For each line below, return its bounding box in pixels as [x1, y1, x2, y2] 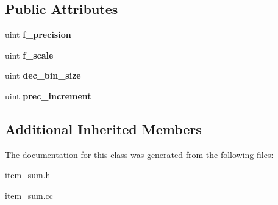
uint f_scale [5, 48, 54, 61]
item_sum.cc [5, 189, 54, 201]
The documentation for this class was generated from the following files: [5, 148, 274, 160]
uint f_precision [5, 28, 71, 41]
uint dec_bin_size [5, 69, 81, 82]
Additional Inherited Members [5, 119, 202, 138]
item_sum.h [5, 168, 51, 181]
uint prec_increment [5, 89, 91, 102]
